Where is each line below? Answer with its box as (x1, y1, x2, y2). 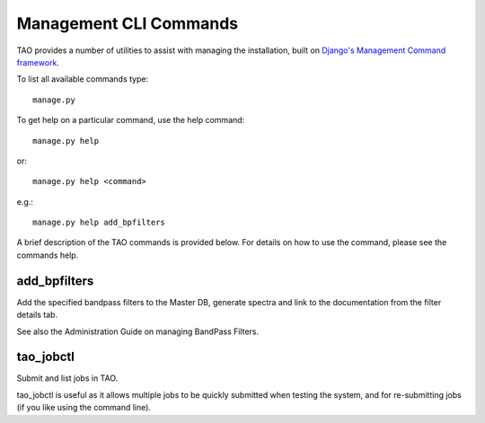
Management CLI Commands (16, 13, 238, 33)
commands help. (16, 250, 79, 260)
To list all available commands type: (16, 74, 149, 84)
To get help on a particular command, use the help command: (16, 115, 245, 126)
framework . (16, 57, 60, 67)
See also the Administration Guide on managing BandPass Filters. (16, 326, 260, 337)
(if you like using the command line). (16, 402, 152, 413)
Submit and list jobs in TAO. (16, 373, 119, 383)
